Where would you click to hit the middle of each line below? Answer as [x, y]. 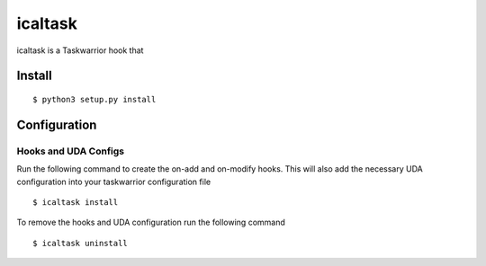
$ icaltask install [76, 202]
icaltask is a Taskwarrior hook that [80, 50]
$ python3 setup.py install [94, 99]
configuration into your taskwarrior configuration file [114, 182]
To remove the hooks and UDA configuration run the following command [151, 222]
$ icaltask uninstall [80, 243]
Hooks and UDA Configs [71, 151]
